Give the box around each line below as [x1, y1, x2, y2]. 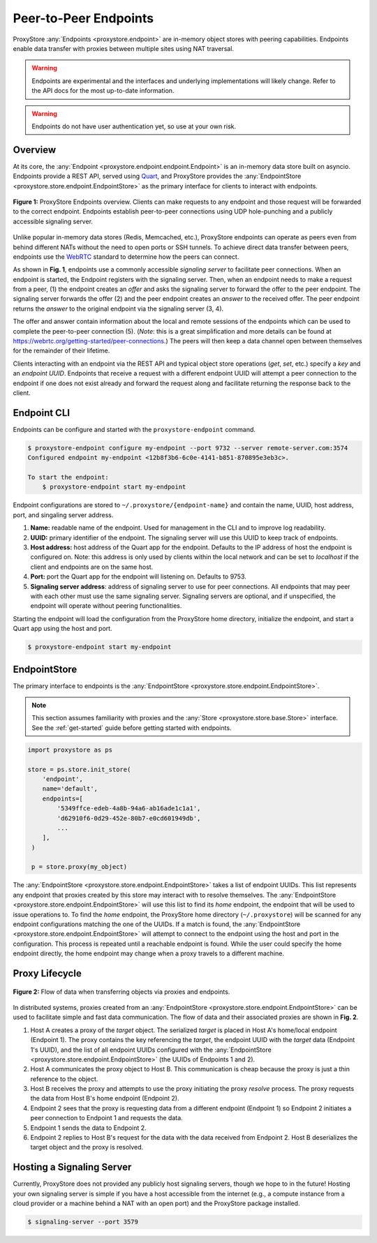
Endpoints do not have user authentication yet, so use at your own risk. [31, 122, 237, 131]
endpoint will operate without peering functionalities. [30, 602, 182, 610]
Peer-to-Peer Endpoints [13, 10, 154, 26]
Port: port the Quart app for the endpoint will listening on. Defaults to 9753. [30, 572, 247, 581]
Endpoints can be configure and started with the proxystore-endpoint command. [13, 425, 256, 433]
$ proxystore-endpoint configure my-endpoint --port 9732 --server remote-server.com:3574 [27, 444, 348, 452]
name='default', [42, 785, 98, 793]
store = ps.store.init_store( [27, 765, 131, 773]
